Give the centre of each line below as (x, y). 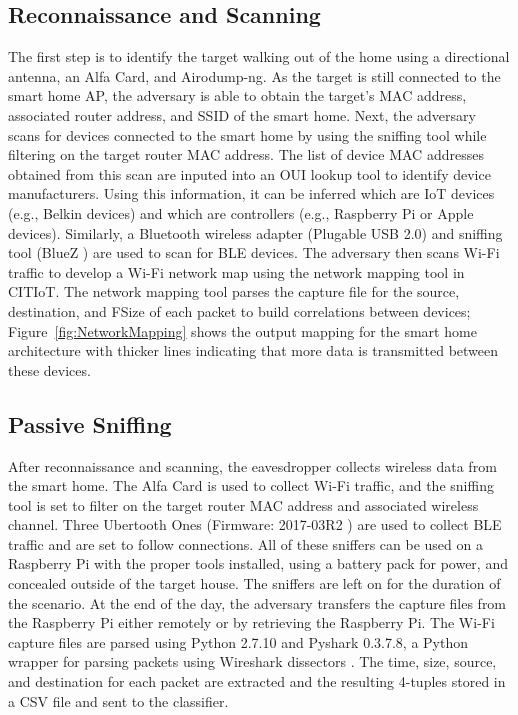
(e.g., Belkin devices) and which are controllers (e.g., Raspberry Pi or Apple (241, 212)
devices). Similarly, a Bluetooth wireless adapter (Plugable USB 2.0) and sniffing (255, 232)
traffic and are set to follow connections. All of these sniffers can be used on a (245, 543)
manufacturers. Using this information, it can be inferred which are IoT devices (251, 193)
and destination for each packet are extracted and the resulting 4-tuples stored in (257, 681)
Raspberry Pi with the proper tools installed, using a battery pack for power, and (258, 563)
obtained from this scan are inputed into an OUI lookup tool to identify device (249, 173)
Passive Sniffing (90, 423)
